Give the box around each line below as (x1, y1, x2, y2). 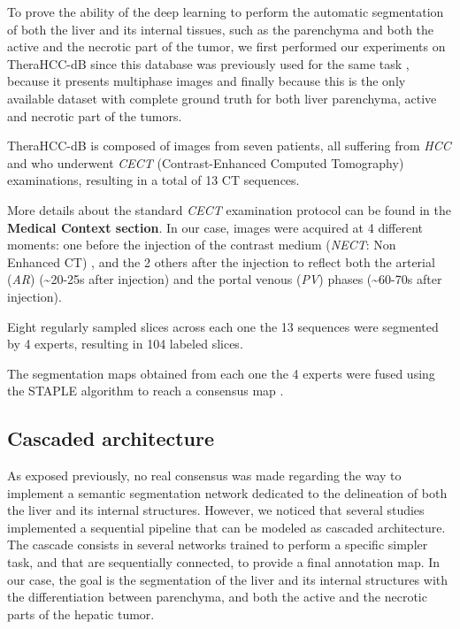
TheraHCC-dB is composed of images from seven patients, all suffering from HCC (7, 136, 451, 155)
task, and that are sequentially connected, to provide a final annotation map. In (7, 553, 441, 571)
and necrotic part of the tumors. (7, 106, 182, 125)
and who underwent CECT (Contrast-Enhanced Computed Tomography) (7, 153, 404, 172)
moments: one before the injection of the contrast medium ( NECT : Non (7, 235, 396, 254)
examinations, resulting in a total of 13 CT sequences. (7, 171, 300, 189)
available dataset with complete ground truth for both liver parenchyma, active (7, 88, 437, 107)
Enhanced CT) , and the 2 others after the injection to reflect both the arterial (7, 252, 435, 271)
